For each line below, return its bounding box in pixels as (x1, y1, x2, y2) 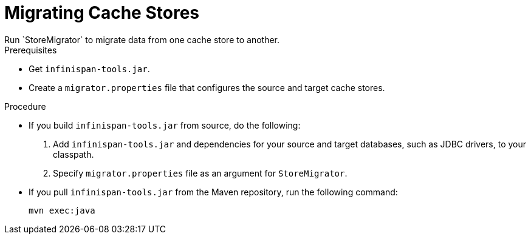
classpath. (53, 149, 94, 160)
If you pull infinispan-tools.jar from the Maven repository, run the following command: (29, 186, 398, 197)
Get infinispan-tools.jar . (29, 63, 150, 74)
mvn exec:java (29, 205, 95, 215)
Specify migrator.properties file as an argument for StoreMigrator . (53, 167, 348, 178)
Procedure (4, 101, 46, 112)
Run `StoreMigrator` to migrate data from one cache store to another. (4, 34, 279, 45)
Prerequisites (4, 44, 57, 55)
